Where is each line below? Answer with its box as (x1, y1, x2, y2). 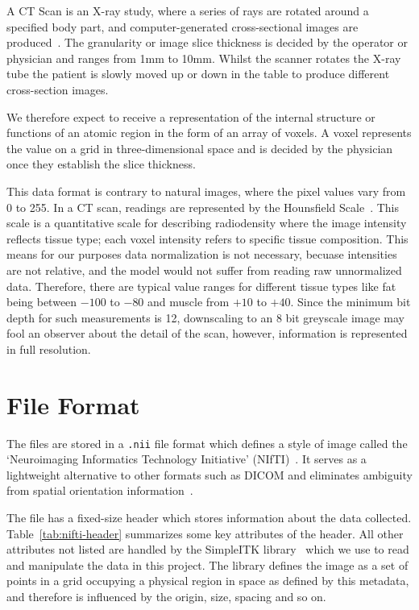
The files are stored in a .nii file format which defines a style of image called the (6, 434, 408, 451)
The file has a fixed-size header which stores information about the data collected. (6, 509, 412, 526)
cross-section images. (6, 81, 109, 98)
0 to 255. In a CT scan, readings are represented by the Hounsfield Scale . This (6, 198, 400, 215)
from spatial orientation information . (6, 482, 193, 499)
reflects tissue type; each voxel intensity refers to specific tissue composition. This (6, 230, 409, 247)
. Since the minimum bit (290, 293, 411, 310)
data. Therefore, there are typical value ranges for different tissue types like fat (6, 277, 396, 294)
